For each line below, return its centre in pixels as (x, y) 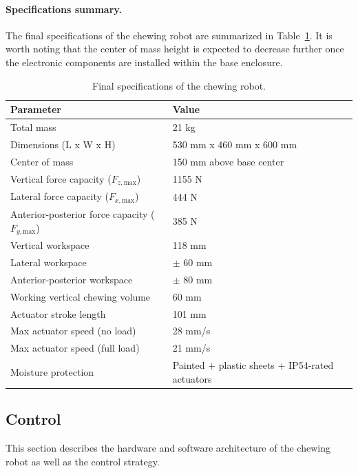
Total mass (33, 127)
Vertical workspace (50, 245)
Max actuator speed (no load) (73, 331)
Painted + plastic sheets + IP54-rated (253, 365)
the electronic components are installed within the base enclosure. (144, 62)
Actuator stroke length (58, 313)
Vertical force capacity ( (61, 178)
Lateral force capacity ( (60, 196)
